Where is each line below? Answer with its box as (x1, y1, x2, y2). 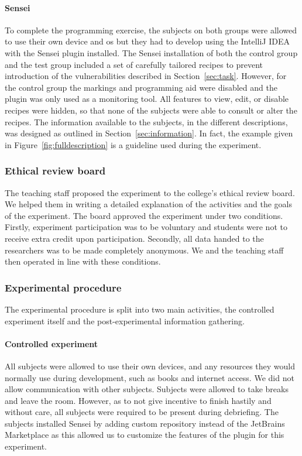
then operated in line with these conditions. (5, 255, 161, 268)
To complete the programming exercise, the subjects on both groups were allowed (5, 23, 297, 36)
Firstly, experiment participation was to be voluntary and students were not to (5, 221, 287, 233)
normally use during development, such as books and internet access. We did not (5, 371, 294, 383)
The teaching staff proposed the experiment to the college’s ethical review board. (5, 186, 295, 198)
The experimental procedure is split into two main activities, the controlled (5, 303, 274, 315)
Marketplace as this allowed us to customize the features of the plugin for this (5, 428, 284, 441)
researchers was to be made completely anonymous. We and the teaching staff (5, 244, 284, 256)
